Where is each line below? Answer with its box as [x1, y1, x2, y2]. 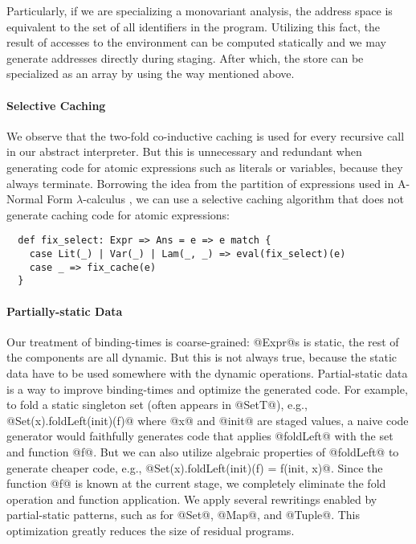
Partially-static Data [6, 302, 123, 319]
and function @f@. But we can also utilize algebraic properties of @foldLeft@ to [6, 443, 399, 460]
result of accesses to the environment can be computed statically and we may [6, 34, 386, 51]
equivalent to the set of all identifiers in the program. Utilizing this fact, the [6, 18, 381, 35]
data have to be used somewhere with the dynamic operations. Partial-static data [6, 364, 408, 381]
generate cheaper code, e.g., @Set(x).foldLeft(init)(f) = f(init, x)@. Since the [6, 459, 383, 476]
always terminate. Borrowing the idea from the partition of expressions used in [6, 174, 394, 191]
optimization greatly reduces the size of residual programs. [6, 522, 295, 538]
